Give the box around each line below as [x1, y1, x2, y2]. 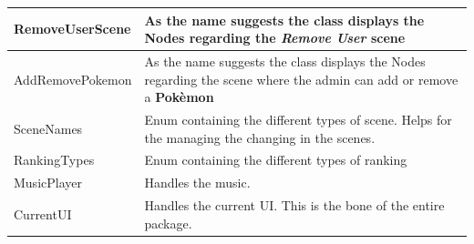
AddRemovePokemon [14, 69, 132, 88]
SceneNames [14, 118, 83, 137]
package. [144, 213, 192, 232]
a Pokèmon [144, 87, 214, 107]
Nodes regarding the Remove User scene [144, 28, 406, 47]
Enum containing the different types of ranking [144, 150, 407, 169]
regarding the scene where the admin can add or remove [144, 69, 459, 88]
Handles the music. [144, 173, 251, 192]
